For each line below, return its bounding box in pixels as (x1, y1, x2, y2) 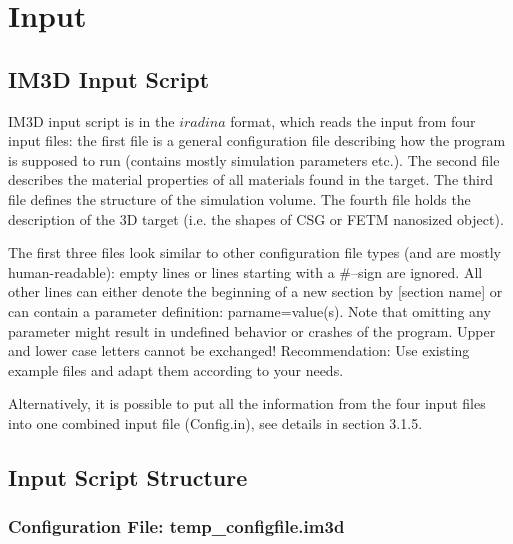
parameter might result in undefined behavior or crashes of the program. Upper (8, 320, 496, 341)
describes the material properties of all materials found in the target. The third (8, 169, 494, 190)
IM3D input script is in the (8, 110, 175, 131)
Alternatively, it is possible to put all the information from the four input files (8, 393, 486, 414)
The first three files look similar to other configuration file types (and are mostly (8, 242, 501, 263)
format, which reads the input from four (230, 110, 476, 131)
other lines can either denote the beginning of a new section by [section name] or (8, 281, 503, 302)
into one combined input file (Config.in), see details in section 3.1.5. (8, 412, 423, 433)
